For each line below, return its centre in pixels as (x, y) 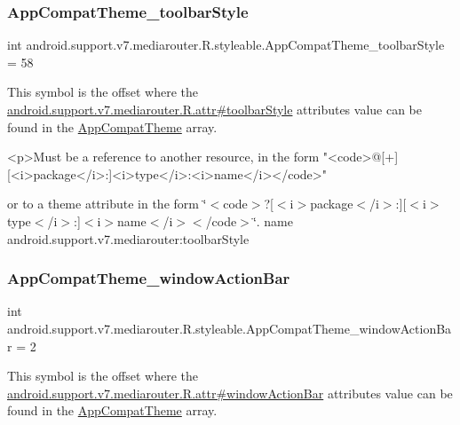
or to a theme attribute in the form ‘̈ (107, 204)
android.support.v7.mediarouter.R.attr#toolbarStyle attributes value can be (215, 109)
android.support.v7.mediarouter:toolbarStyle (128, 238)
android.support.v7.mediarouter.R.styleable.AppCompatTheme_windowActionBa (230, 328)
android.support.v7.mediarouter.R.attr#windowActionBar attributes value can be (230, 393)
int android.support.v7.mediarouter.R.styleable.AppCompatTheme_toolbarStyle (226, 45)
